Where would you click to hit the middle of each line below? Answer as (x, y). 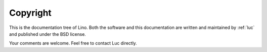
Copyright (30, 13)
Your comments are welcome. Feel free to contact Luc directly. (73, 43)
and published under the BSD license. (47, 34)
